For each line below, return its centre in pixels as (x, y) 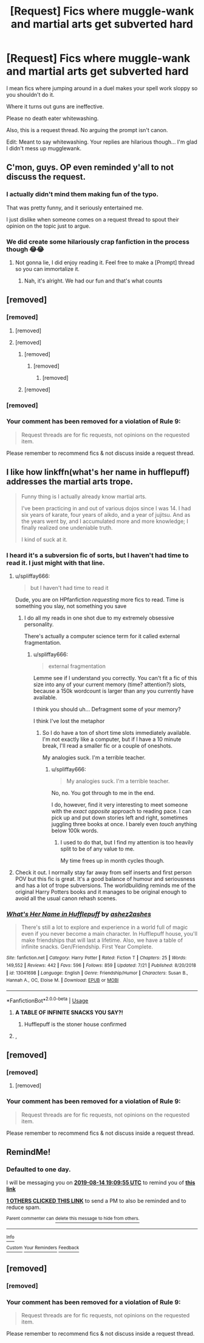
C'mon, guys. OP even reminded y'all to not (90, 168)
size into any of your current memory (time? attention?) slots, (110, 684)
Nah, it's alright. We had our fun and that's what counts (93, 281)
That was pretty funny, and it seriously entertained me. (75, 208)
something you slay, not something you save (71, 606)
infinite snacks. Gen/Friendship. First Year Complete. (87, 947)
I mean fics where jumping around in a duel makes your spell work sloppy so (102, 88)
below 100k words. (75, 830)
